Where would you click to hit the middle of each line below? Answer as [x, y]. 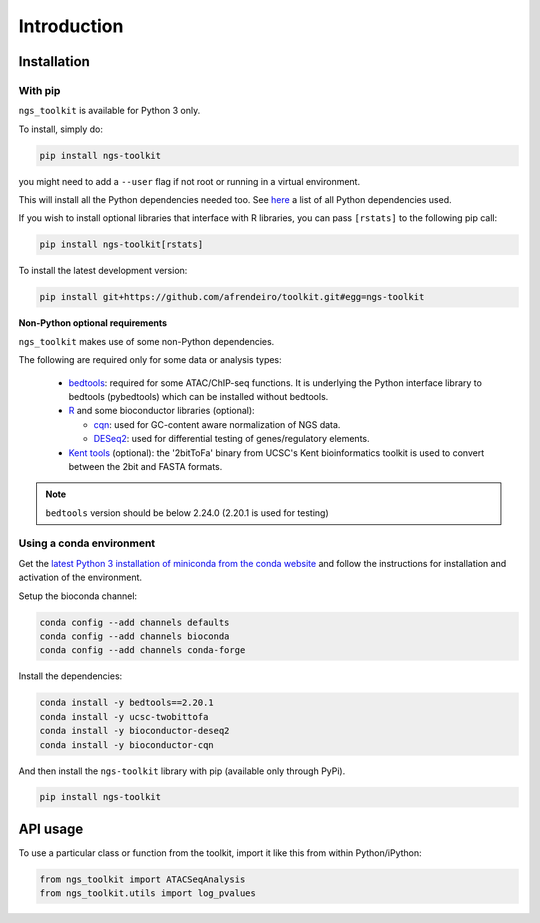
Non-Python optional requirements [93, 323]
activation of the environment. [80, 577]
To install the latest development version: [103, 271]
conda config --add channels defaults [134, 622]
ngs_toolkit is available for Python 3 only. [109, 111]
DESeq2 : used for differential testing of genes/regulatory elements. [231, 439]
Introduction [71, 26]
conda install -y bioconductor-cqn [126, 744]
